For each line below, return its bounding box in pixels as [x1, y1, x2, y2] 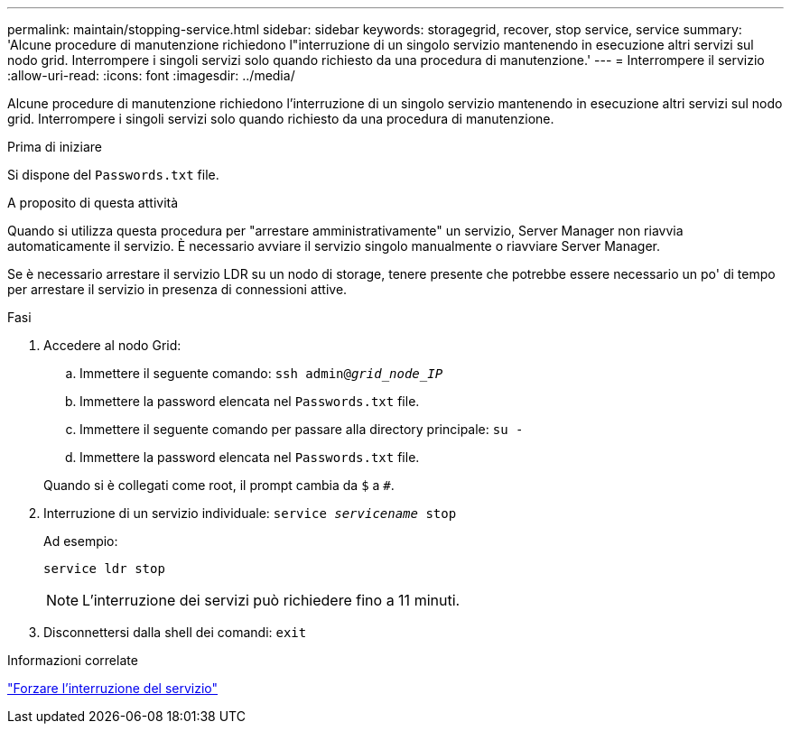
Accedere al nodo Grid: [43, 338, 181, 353]
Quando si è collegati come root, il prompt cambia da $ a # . [43, 477, 395, 493]
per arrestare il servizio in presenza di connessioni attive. [7, 282, 348, 297]
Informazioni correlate [7, 652, 138, 668]
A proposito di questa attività [7, 195, 179, 210]
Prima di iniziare [7, 139, 102, 154]
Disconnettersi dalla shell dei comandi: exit [43, 625, 307, 640]
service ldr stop [43, 561, 165, 576]
